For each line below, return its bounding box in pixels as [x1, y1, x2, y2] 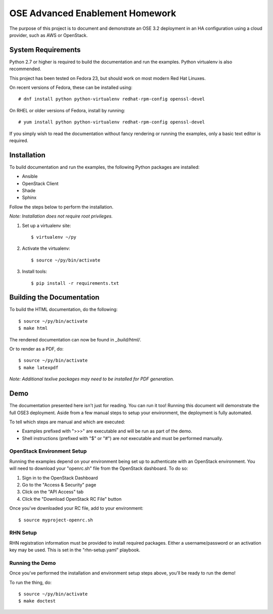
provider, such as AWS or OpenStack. [9, 32, 88, 38]
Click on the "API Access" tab [22, 489, 84, 495]
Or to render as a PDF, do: [9, 346, 64, 352]
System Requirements [9, 46, 81, 54]
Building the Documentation [9, 293, 100, 302]
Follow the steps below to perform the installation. [9, 204, 114, 210]
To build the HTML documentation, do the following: [9, 306, 118, 313]
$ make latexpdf [18, 365, 59, 370]
